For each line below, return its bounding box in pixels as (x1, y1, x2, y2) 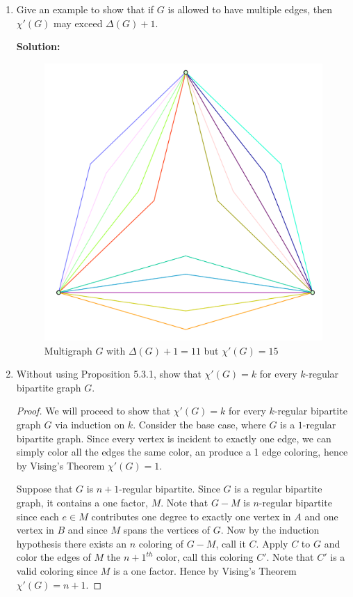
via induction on (55, 417, 125, 431)
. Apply (256, 536, 288, 550)
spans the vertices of (123, 522, 210, 537)
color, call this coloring (156, 550, 254, 564)
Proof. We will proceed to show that (16, 403, 171, 418)
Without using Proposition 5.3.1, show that (16, 366, 202, 381)
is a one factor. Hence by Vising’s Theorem (113, 563, 297, 577)
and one (304, 509, 338, 523)
